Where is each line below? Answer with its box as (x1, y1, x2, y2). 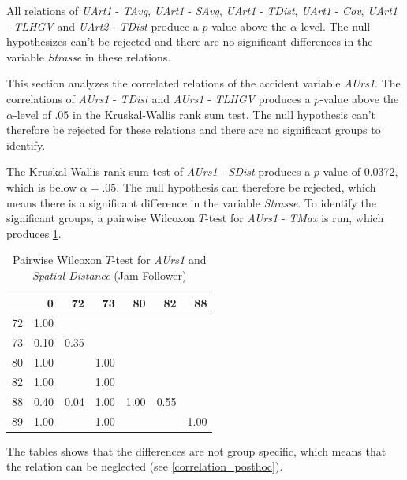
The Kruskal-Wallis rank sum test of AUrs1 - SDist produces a (6, 163, 311, 180)
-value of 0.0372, (319, 163, 398, 180)
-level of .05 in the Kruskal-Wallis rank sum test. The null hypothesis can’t (13, 106, 376, 122)
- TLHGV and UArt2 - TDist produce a (6, 17, 199, 34)
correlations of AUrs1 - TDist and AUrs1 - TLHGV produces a (6, 90, 311, 106)
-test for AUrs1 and (111, 251, 207, 268)
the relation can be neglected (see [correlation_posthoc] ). (6, 458, 283, 474)
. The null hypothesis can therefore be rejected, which (116, 178, 376, 195)
